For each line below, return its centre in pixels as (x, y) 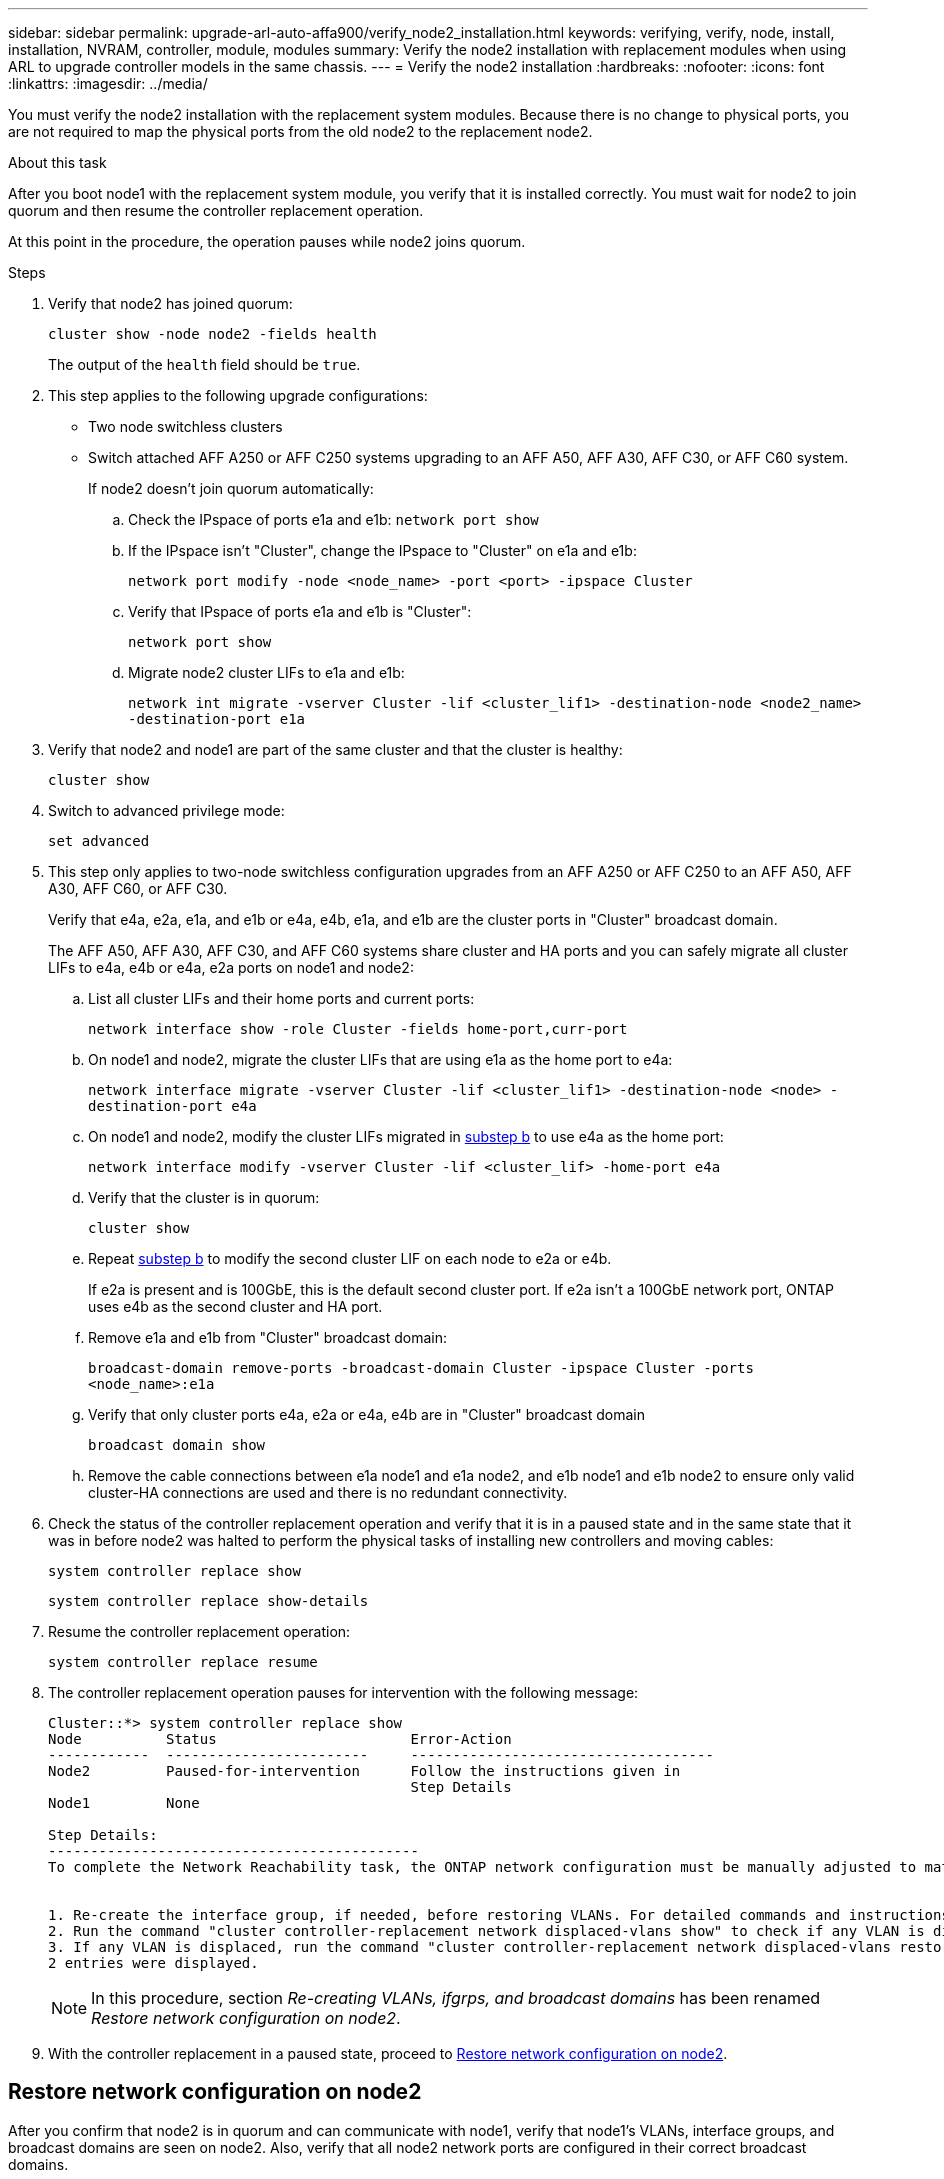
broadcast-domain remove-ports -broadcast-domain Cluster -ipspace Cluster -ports (421, 1368)
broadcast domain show (177, 1445)
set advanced (99, 841)
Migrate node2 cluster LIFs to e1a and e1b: (266, 672)
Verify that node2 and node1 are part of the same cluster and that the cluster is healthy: (335, 749)
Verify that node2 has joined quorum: (170, 303)
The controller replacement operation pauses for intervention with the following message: (343, 1692)
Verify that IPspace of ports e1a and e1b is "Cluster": (300, 611)
